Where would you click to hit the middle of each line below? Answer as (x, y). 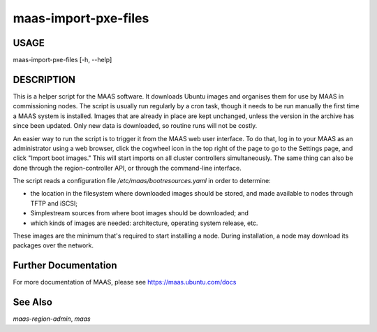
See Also (32, 302)
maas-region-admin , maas (52, 319)
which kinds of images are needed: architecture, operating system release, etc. (144, 223)
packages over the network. (53, 245)
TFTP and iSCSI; (54, 203)
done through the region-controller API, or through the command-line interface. (127, 168)
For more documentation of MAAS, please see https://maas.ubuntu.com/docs (125, 282)
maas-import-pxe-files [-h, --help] (62, 60)
